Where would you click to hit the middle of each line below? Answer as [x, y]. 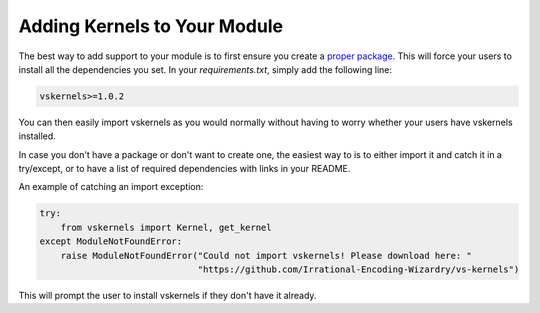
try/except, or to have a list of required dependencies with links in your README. [184, 169]
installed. [37, 136]
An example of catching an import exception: [111, 187]
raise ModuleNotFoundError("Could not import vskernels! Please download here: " [266, 255]
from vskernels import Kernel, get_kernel [166, 227]
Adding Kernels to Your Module [151, 26]
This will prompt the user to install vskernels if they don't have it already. [167, 295]
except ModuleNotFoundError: [111, 241]
